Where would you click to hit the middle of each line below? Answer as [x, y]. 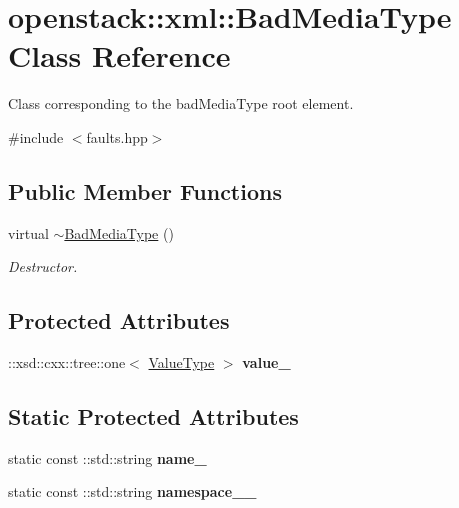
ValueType [181, 362]
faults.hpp [117, 136]
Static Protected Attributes [153, 416]
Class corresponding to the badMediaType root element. [181, 103]
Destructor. [43, 266]
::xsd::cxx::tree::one [67, 362]
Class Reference [119, 55]
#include [36, 136]
